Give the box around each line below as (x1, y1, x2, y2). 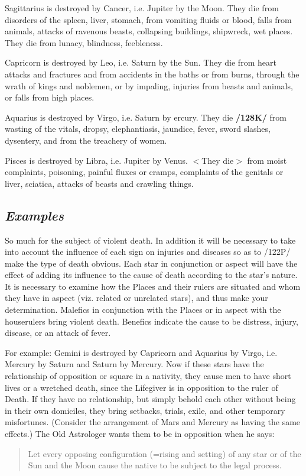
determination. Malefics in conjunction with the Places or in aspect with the (5, 303, 281, 316)
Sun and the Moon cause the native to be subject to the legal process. (28, 459, 282, 471)
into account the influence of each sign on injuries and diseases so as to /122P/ (5, 245, 291, 258)
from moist (247, 154, 287, 166)
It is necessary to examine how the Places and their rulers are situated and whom (5, 280, 301, 292)
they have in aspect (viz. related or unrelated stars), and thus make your (5, 292, 268, 304)
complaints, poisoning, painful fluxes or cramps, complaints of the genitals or (5, 166, 284, 178)
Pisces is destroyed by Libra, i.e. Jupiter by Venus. (5, 154, 188, 166)
